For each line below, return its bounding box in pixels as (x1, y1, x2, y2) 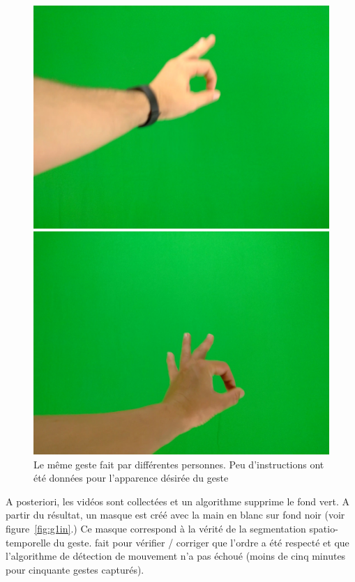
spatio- (309, 521, 338, 535)
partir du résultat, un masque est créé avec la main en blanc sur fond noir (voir (6, 507, 345, 522)
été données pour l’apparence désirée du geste (33, 470, 229, 485)
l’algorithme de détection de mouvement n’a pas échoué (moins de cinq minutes (6, 549, 346, 563)
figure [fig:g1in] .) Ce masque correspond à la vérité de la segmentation (6, 521, 306, 535)
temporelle (6, 535, 51, 549)
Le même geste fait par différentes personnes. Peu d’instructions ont (33, 457, 324, 471)
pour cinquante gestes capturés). (6, 562, 144, 576)
